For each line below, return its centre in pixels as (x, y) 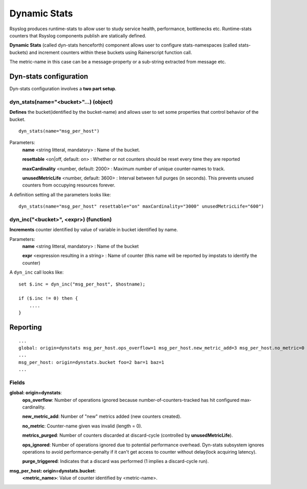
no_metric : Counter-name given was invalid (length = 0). (82, 426)
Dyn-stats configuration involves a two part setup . (63, 89)
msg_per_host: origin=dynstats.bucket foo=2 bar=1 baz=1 (92, 362)
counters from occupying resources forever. (69, 185)
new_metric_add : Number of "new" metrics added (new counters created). (102, 416)
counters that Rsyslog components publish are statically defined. (78, 35)
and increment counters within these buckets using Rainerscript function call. (111, 52)
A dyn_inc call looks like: (37, 272)
